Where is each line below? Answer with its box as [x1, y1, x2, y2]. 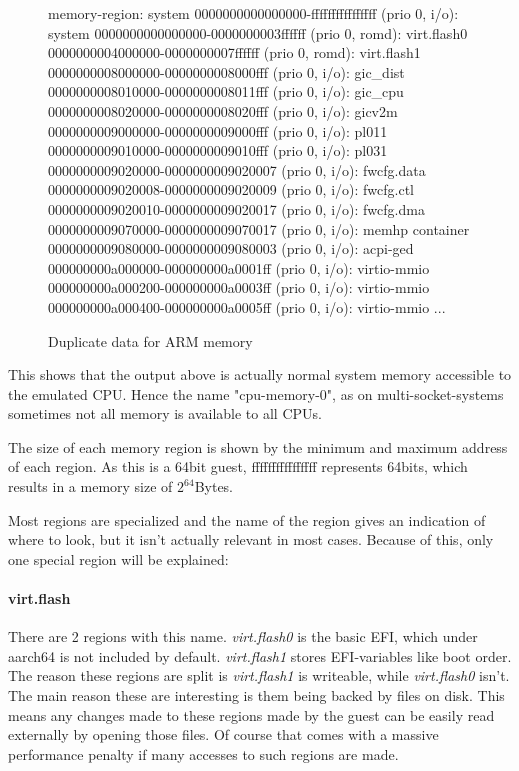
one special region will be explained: [8, 548, 229, 569]
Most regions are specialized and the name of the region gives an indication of [8, 509, 486, 530]
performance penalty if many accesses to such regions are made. [8, 743, 399, 764]
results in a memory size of [8, 476, 173, 497]
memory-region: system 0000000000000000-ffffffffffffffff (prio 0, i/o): [48, 3, 459, 23]
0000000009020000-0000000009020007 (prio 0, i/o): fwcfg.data [48, 159, 426, 180]
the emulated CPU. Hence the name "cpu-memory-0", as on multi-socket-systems [8, 383, 504, 404]
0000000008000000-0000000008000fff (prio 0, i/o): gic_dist [48, 61, 405, 82]
